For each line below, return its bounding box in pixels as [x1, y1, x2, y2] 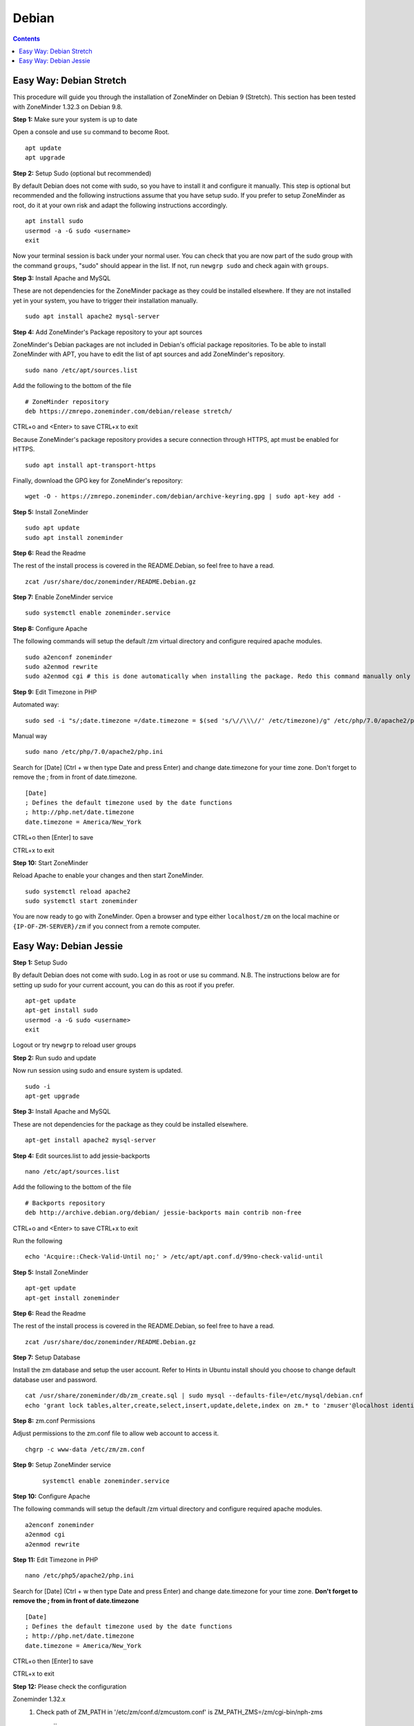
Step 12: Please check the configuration [12, 1682, 127, 1691]
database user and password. [12, 1375, 98, 1384]
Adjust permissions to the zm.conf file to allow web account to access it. [12, 1429, 219, 1437]
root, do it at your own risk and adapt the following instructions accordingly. [12, 201, 228, 209]
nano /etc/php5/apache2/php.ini [25, 1571, 135, 1580]
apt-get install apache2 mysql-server [25, 1136, 157, 1144]
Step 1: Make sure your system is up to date [12, 115, 138, 124]
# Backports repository [25, 1199, 106, 1207]
